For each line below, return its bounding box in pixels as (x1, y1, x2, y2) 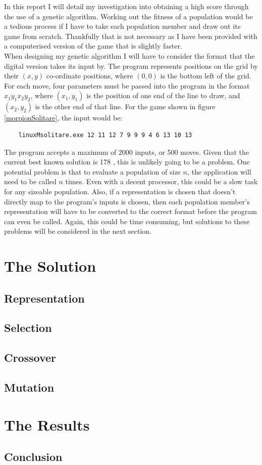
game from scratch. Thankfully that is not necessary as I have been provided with (4, 30, 257, 41)
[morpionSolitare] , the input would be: (4, 112, 123, 123)
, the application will (187, 166, 251, 177)
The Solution (4, 256, 96, 276)
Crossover (4, 350, 57, 365)
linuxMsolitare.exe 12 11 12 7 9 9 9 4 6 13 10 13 (18, 131, 192, 139)
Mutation (4, 379, 55, 395)
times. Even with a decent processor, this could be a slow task (65, 176, 258, 187)
